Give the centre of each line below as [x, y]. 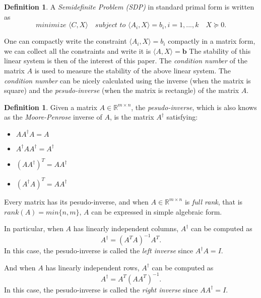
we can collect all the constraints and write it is [78, 51]
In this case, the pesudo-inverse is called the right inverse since [101, 289]
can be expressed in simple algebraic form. [157, 211]
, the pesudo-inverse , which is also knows [194, 107]
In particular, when [34, 228]
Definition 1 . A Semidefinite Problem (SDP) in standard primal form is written [129, 7]
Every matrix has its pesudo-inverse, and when [76, 201]
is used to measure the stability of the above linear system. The [133, 70]
